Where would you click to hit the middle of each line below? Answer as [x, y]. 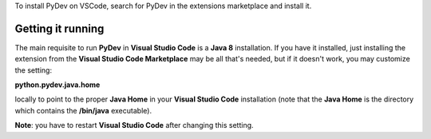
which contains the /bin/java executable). [83, 110]
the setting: [33, 70]
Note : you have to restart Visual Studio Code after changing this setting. [134, 125]
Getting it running [59, 28]
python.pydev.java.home [57, 85]
